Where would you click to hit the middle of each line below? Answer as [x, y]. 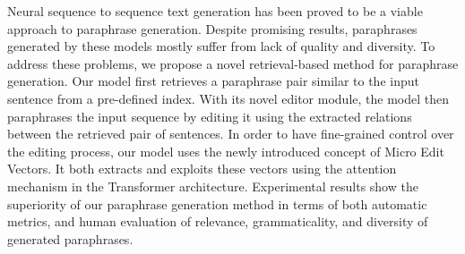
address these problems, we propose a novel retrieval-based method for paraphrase [233, 63]
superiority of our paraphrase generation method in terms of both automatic [217, 203]
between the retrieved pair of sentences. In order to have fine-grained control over [231, 134]
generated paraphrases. [70, 238]
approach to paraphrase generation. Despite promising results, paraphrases [212, 28]
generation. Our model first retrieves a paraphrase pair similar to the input [213, 81]
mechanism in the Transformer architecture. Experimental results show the [213, 186]
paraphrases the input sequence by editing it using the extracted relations [210, 116]
